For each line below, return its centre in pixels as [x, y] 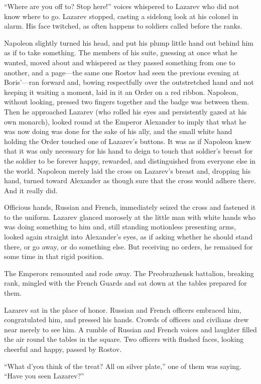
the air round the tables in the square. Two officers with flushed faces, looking [124, 339]
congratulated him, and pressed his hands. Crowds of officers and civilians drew [126, 319]
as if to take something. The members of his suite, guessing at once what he [121, 52]
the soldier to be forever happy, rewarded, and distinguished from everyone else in [130, 160]
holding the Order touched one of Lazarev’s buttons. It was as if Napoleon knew [127, 141]
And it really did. [31, 190]
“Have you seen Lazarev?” [44, 376]
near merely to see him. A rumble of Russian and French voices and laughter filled [130, 329]
